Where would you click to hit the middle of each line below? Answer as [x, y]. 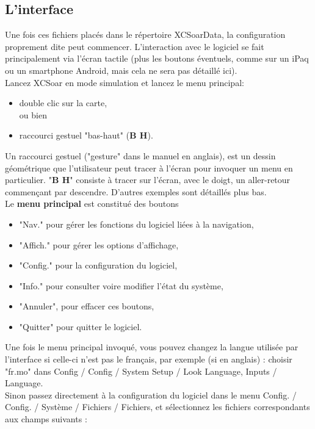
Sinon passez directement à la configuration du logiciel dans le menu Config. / [151, 395]
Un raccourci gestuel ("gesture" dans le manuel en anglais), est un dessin [140, 155]
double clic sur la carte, [63, 103]
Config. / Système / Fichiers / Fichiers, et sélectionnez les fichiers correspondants [157, 407]
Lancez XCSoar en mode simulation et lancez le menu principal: [125, 82]
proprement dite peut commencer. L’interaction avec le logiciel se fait [135, 46]
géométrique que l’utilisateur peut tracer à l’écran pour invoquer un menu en [149, 168]
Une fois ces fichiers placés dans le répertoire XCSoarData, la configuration [145, 34]
